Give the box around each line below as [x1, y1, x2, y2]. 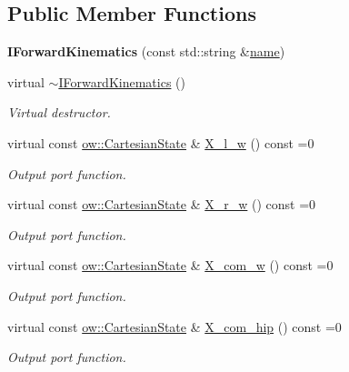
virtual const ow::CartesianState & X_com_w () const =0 [7, 256, 334, 275]
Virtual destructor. [7, 103, 111, 122]
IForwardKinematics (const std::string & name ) [7, 42, 285, 61]
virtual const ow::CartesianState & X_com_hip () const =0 [7, 317, 342, 336]
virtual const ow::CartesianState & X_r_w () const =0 [7, 195, 316, 214]
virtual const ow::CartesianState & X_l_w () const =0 [7, 133, 314, 152]
